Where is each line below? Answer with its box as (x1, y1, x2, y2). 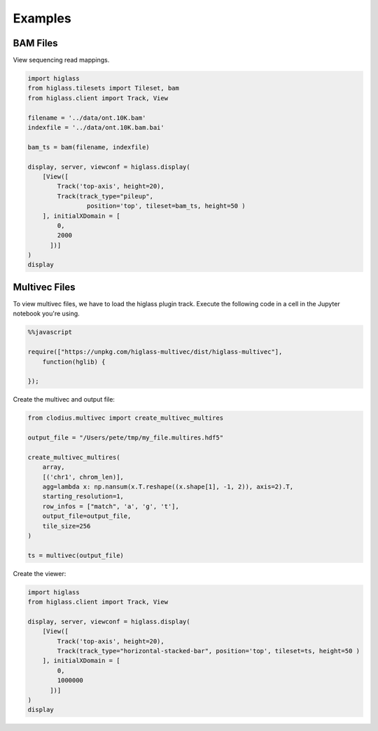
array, (42, 463, 65, 471)
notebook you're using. (13, 309, 80, 318)
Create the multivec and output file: (13, 395, 115, 404)
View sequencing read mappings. (13, 56, 110, 64)
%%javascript (27, 328, 73, 336)
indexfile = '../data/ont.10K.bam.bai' (27, 123, 164, 131)
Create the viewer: (13, 569, 66, 578)
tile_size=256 (42, 522, 91, 530)
